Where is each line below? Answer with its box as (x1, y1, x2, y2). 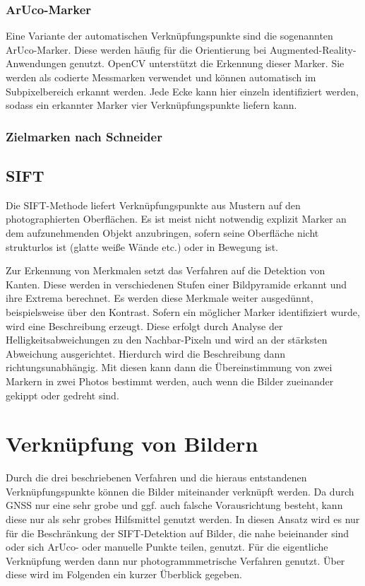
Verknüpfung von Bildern (6, 429, 258, 458)
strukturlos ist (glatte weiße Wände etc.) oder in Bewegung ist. (6, 239, 278, 254)
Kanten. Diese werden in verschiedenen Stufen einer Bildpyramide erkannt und (6, 276, 347, 291)
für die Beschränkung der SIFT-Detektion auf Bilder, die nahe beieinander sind (6, 525, 349, 540)
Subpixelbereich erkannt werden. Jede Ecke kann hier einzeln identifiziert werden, (6, 83, 359, 98)
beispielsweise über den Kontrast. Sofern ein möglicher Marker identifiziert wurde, (6, 304, 360, 319)
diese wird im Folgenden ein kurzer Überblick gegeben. (6, 567, 242, 582)
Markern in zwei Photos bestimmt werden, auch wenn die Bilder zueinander (6, 373, 334, 388)
